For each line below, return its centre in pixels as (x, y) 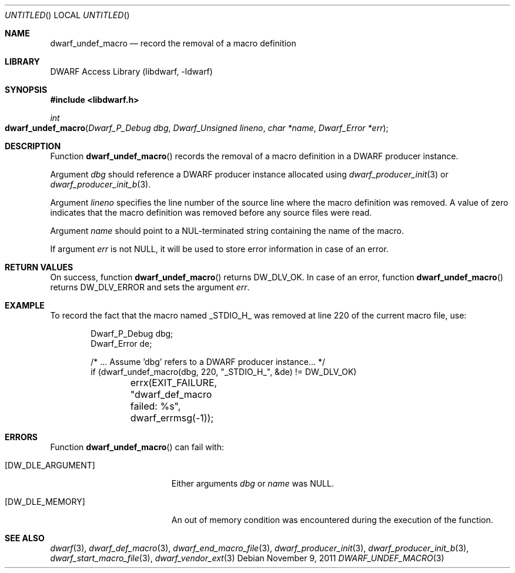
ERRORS (21, 437)
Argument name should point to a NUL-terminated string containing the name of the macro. (227, 231)
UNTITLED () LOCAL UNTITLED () (67, 15)
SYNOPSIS (26, 90)
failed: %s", (155, 406)
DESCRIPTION (33, 146)
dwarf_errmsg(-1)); (172, 418)
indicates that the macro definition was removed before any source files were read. (211, 212)
